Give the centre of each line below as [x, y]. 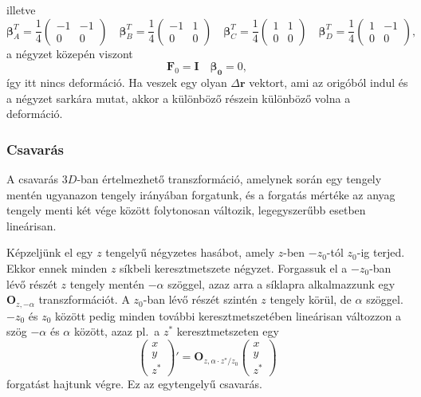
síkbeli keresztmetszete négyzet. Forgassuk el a [234, 267]
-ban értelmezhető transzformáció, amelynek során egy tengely [229, 178]
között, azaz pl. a [117, 331]
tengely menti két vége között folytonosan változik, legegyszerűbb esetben [186, 210]
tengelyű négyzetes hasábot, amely [190, 252]
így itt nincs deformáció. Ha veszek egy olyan [117, 82]
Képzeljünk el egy [50, 252]
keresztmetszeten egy [228, 331]
